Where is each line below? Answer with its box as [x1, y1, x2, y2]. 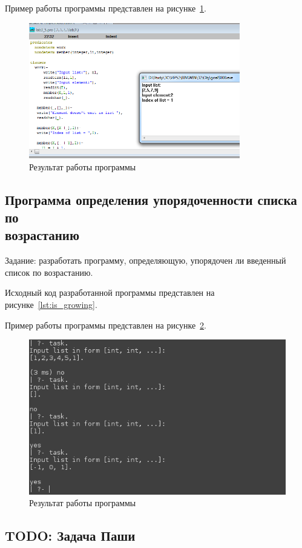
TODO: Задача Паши [5, 526, 136, 545]
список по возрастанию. [5, 266, 93, 278]
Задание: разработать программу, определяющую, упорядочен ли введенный [5, 254, 286, 267]
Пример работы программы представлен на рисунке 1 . [5, 2, 207, 14]
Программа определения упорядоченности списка [5, 190, 297, 209]
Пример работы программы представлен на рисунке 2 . [5, 318, 207, 331]
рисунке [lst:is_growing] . [5, 298, 97, 311]
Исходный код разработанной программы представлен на [5, 286, 215, 299]
